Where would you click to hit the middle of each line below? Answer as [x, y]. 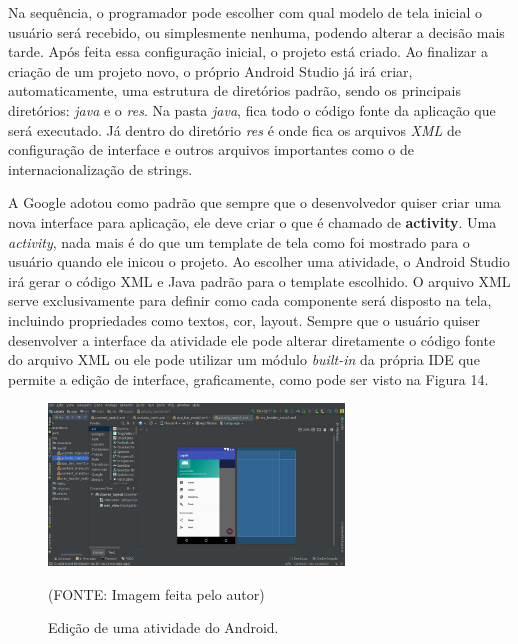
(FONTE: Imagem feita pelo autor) [156, 593]
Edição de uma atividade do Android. [163, 627]
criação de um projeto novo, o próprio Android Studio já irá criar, [210, 70]
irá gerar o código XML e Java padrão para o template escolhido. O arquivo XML [259, 280]
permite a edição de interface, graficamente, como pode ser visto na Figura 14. [248, 378]
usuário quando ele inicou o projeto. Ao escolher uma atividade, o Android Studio [259, 261]
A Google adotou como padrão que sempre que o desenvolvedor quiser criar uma [254, 202]
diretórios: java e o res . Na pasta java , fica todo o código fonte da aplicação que [252, 109]
